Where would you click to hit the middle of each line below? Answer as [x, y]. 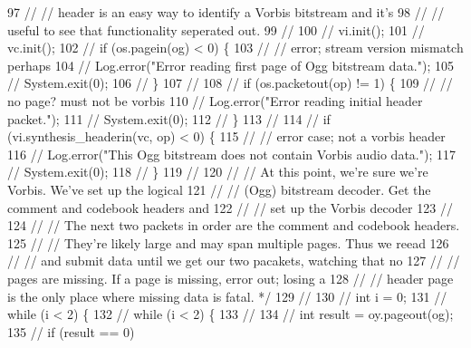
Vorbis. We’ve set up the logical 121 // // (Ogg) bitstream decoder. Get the [219, 189]
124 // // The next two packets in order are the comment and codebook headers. [234, 225]
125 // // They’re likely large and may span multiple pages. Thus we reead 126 [228, 242]
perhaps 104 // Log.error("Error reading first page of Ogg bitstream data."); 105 [231, 65]
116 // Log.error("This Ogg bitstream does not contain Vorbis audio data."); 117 [231, 154]
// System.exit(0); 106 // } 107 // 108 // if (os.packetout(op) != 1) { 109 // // [230, 83]
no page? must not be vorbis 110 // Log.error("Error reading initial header [215, 100]
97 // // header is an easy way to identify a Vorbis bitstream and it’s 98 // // [226, 12]
